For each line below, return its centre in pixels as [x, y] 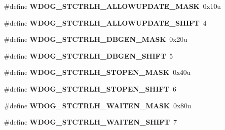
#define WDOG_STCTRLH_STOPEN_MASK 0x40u [97, 72]
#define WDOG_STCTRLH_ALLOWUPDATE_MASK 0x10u [112, 6]
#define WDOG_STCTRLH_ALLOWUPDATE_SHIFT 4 [105, 22]
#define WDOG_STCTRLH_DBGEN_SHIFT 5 [89, 55]
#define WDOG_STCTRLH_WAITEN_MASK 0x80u [98, 105]
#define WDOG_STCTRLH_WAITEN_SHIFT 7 [91, 122]
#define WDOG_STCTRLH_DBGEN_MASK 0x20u [96, 39]
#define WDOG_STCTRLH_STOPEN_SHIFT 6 [90, 88]
